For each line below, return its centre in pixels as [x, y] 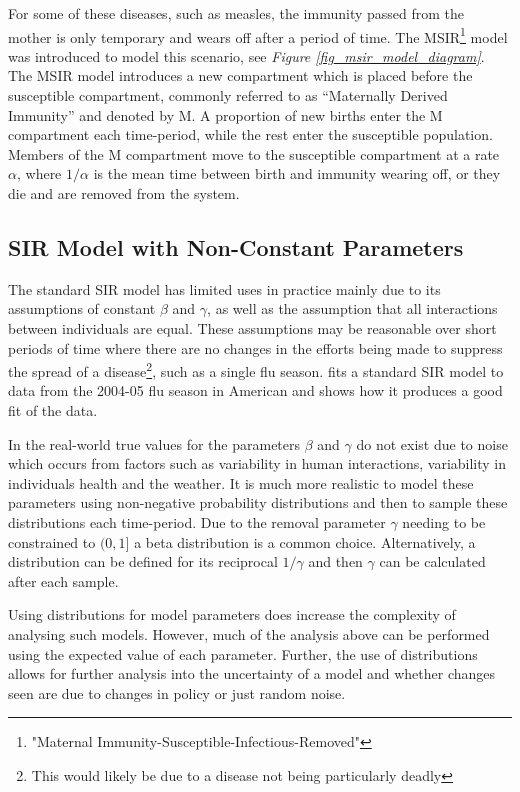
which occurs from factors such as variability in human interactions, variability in [257, 463]
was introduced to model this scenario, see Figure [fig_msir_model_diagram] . [246, 55]
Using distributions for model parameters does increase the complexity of [232, 614]
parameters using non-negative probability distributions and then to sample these [258, 502]
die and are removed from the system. [124, 193]
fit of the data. [53, 410]
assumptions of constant [82, 308]
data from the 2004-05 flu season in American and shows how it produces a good [255, 390]
